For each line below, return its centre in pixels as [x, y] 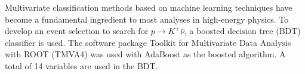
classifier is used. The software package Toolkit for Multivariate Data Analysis [148, 42]
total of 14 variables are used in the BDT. [81, 65]
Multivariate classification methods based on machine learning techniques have [149, 7]
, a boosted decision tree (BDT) [242, 31]
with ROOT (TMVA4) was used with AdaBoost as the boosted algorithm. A [145, 54]
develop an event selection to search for [77, 31]
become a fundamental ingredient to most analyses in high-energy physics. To [147, 19]
